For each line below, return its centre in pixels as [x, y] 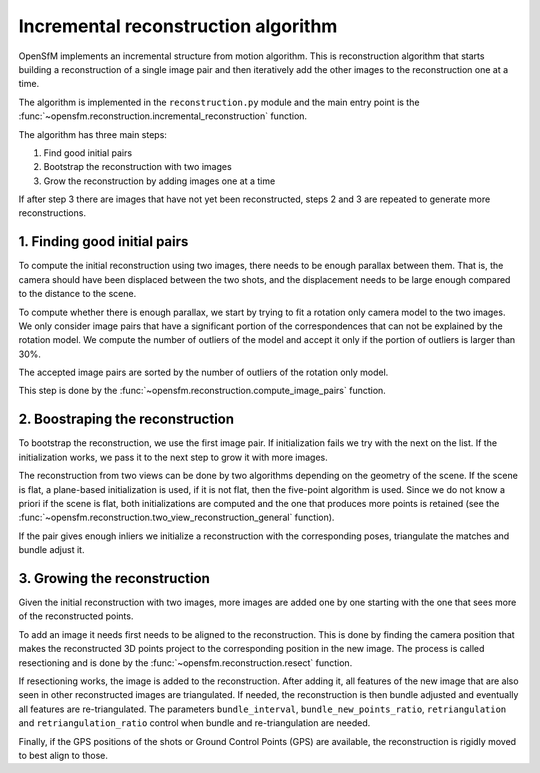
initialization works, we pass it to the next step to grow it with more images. [173, 457]
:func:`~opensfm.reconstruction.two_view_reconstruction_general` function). [176, 517]
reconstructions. [52, 213]
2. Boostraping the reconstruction [126, 419]
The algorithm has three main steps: [92, 134]
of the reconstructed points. [76, 616]
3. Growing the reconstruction [114, 578]
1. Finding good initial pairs [103, 241]
